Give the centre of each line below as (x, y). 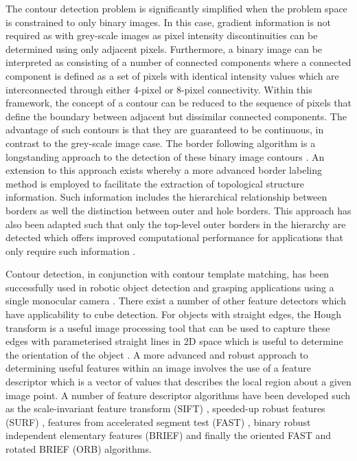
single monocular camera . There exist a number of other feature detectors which (176, 301)
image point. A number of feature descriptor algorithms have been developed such (178, 395)
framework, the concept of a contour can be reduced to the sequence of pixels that (178, 103)
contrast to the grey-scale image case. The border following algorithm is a (161, 143)
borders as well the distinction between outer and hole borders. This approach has (178, 210)
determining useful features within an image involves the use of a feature (158, 368)
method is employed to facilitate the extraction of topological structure (155, 183)
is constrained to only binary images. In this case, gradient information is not (168, 22)
